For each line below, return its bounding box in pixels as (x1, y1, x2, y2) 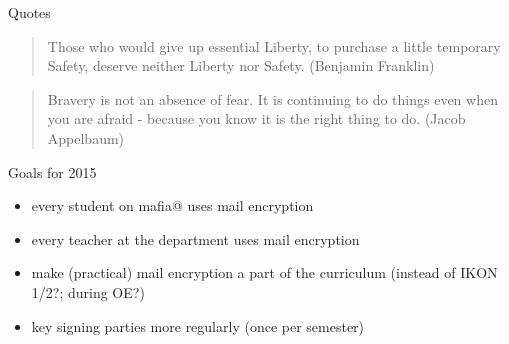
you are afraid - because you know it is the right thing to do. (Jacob (47, 108, 466, 129)
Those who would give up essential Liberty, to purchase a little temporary (47, 35, 501, 56)
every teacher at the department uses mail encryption (31, 228, 360, 249)
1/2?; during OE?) (31, 281, 145, 302)
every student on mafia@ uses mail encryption (31, 195, 314, 216)
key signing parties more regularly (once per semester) (31, 315, 365, 336)
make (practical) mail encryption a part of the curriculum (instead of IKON (31, 262, 498, 283)
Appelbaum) (47, 127, 125, 148)
